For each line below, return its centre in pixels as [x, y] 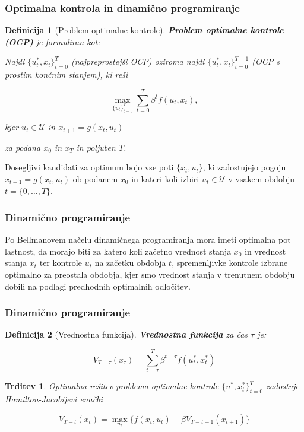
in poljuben [96, 147]
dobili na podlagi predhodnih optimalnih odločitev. [98, 286]
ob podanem [95, 178]
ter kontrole [61, 263]
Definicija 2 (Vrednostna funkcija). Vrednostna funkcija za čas [126, 334]
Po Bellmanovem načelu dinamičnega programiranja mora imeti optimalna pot [148, 239]
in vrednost [265, 251]
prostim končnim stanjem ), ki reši [66, 74]
